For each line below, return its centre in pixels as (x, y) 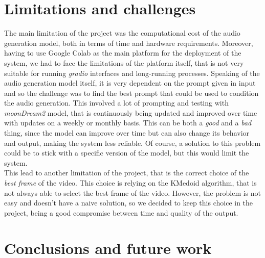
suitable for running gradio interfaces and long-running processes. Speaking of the (132, 73)
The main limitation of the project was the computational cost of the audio (122, 33)
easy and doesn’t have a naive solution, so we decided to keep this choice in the (129, 203)
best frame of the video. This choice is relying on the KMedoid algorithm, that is (130, 183)
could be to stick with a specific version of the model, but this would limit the (127, 153)
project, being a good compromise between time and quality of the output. (121, 212)
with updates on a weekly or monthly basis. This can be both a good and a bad (128, 123)
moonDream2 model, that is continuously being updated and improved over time (131, 112)
